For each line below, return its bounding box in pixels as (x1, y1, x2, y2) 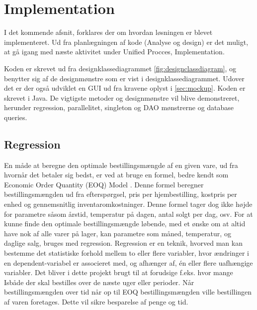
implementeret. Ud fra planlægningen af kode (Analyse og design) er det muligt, (4, 36, 249, 47)
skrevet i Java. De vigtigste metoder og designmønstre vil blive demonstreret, (4, 92, 240, 103)
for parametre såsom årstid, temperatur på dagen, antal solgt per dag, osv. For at (4, 208, 253, 219)
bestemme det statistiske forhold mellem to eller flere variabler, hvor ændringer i (4, 248, 249, 258)
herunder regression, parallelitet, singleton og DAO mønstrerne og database (4, 102, 234, 113)
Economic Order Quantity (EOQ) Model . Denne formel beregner (4, 179, 204, 189)
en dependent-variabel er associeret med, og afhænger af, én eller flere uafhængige (4, 257, 253, 268)
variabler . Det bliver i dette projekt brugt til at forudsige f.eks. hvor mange (4, 267, 233, 278)
